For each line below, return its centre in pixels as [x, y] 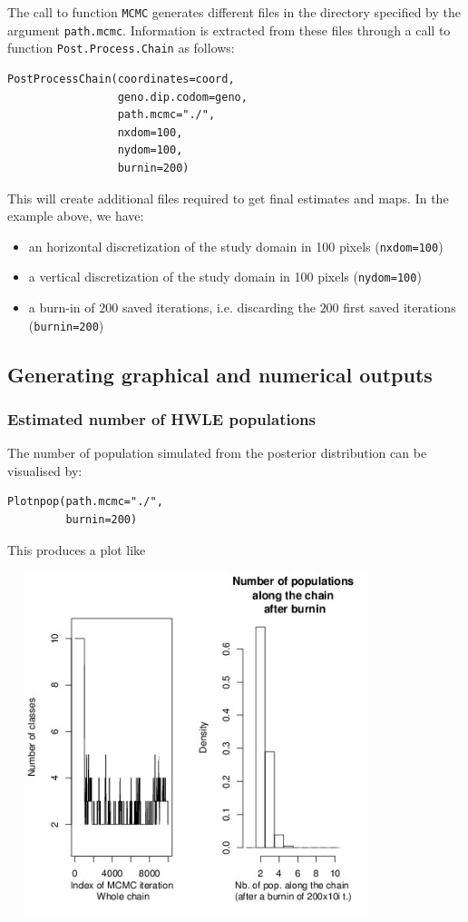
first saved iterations [400, 307]
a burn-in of [62, 307]
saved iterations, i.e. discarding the [219, 307]
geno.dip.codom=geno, [182, 97]
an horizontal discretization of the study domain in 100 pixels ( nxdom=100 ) [236, 246]
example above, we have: [76, 216]
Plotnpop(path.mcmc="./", [85, 502]
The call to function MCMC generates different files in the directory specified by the [234, 12]
